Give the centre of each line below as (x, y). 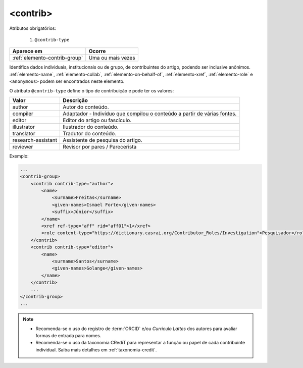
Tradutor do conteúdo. (89, 133)
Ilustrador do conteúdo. (91, 127)
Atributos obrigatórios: (33, 28)
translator (24, 133)
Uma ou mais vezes (112, 58)
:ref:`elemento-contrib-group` (48, 58)
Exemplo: (19, 156)
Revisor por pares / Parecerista (100, 146)
